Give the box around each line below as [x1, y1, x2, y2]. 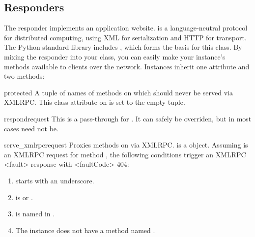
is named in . [15, 208, 55, 219]
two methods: [4, 71, 45, 81]
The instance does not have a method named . [15, 225, 155, 235]
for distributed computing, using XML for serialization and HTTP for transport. [4, 32, 247, 42]
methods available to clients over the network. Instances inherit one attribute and [4, 61, 250, 71]
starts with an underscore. [15, 175, 94, 185]
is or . [15, 192, 33, 202]
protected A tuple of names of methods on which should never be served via [4, 87, 233, 97]
